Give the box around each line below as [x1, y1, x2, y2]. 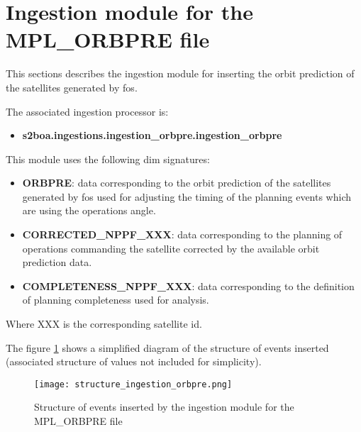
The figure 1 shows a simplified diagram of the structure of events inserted [6, 340, 329, 355]
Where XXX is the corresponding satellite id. [6, 316, 202, 331]
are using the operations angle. [22, 203, 156, 218]
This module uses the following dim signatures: [6, 151, 210, 166]
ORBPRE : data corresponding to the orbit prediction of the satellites [22, 175, 331, 190]
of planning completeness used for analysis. [22, 292, 209, 307]
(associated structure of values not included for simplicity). [6, 354, 262, 369]
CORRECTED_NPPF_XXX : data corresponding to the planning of [22, 227, 343, 242]
